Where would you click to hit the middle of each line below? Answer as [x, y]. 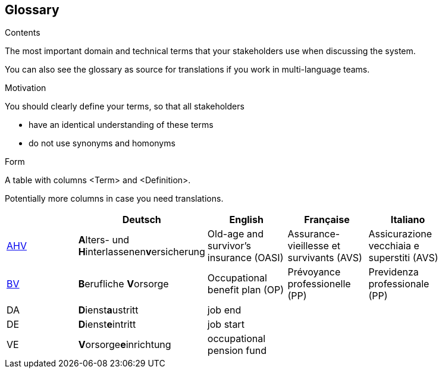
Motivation [26, 88]
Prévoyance [314, 272]
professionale [399, 284]
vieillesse [308, 246]
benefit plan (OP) [246, 290]
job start [226, 325]
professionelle [319, 284]
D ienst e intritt [107, 325]
